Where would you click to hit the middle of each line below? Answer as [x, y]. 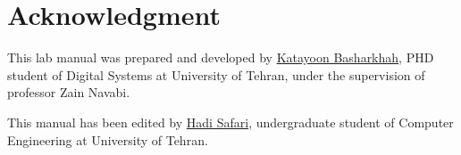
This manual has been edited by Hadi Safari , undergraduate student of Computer [230, 122]
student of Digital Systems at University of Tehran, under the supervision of [216, 74]
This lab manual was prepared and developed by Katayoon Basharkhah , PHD [221, 57]
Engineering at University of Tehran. [108, 139]
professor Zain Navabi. [69, 92]
